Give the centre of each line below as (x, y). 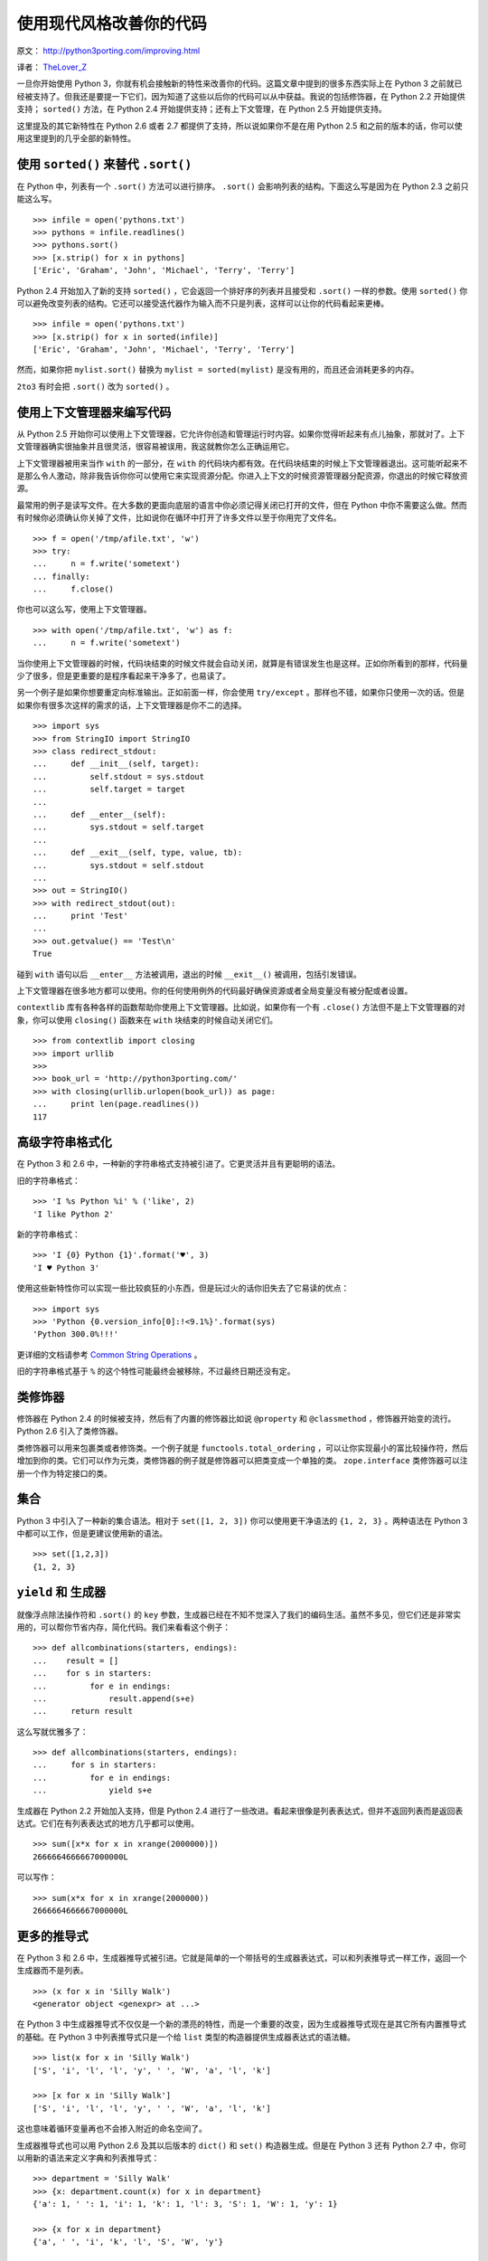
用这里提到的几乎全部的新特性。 (76, 138)
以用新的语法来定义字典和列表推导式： (88, 2158)
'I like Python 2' (74, 1214)
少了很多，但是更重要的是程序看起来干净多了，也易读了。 (123, 676)
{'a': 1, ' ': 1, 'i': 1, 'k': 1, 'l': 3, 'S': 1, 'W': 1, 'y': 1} (185, 2204)
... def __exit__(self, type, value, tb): (138, 853)
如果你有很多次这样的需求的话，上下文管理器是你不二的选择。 (131, 705)
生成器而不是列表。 (52, 1971)
